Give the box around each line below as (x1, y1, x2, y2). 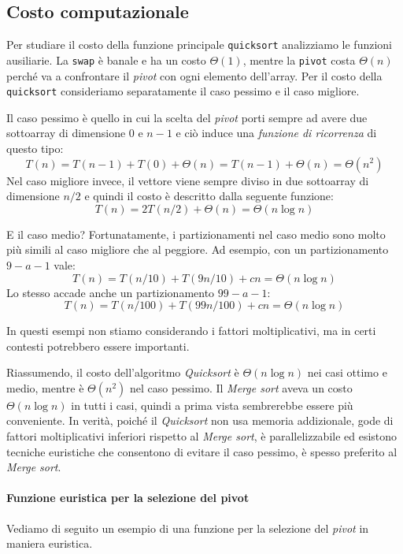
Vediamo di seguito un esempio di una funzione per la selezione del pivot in (6, 519, 369, 536)
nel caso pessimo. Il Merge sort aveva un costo (129, 379, 353, 396)
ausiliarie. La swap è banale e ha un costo (6, 51, 206, 68)
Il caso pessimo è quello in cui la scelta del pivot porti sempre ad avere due (6, 109, 368, 125)
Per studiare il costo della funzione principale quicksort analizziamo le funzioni (6, 36, 392, 53)
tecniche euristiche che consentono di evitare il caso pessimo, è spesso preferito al (6, 443, 397, 459)
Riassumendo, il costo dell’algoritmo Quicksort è (6, 364, 239, 381)
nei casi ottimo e (307, 364, 387, 381)
